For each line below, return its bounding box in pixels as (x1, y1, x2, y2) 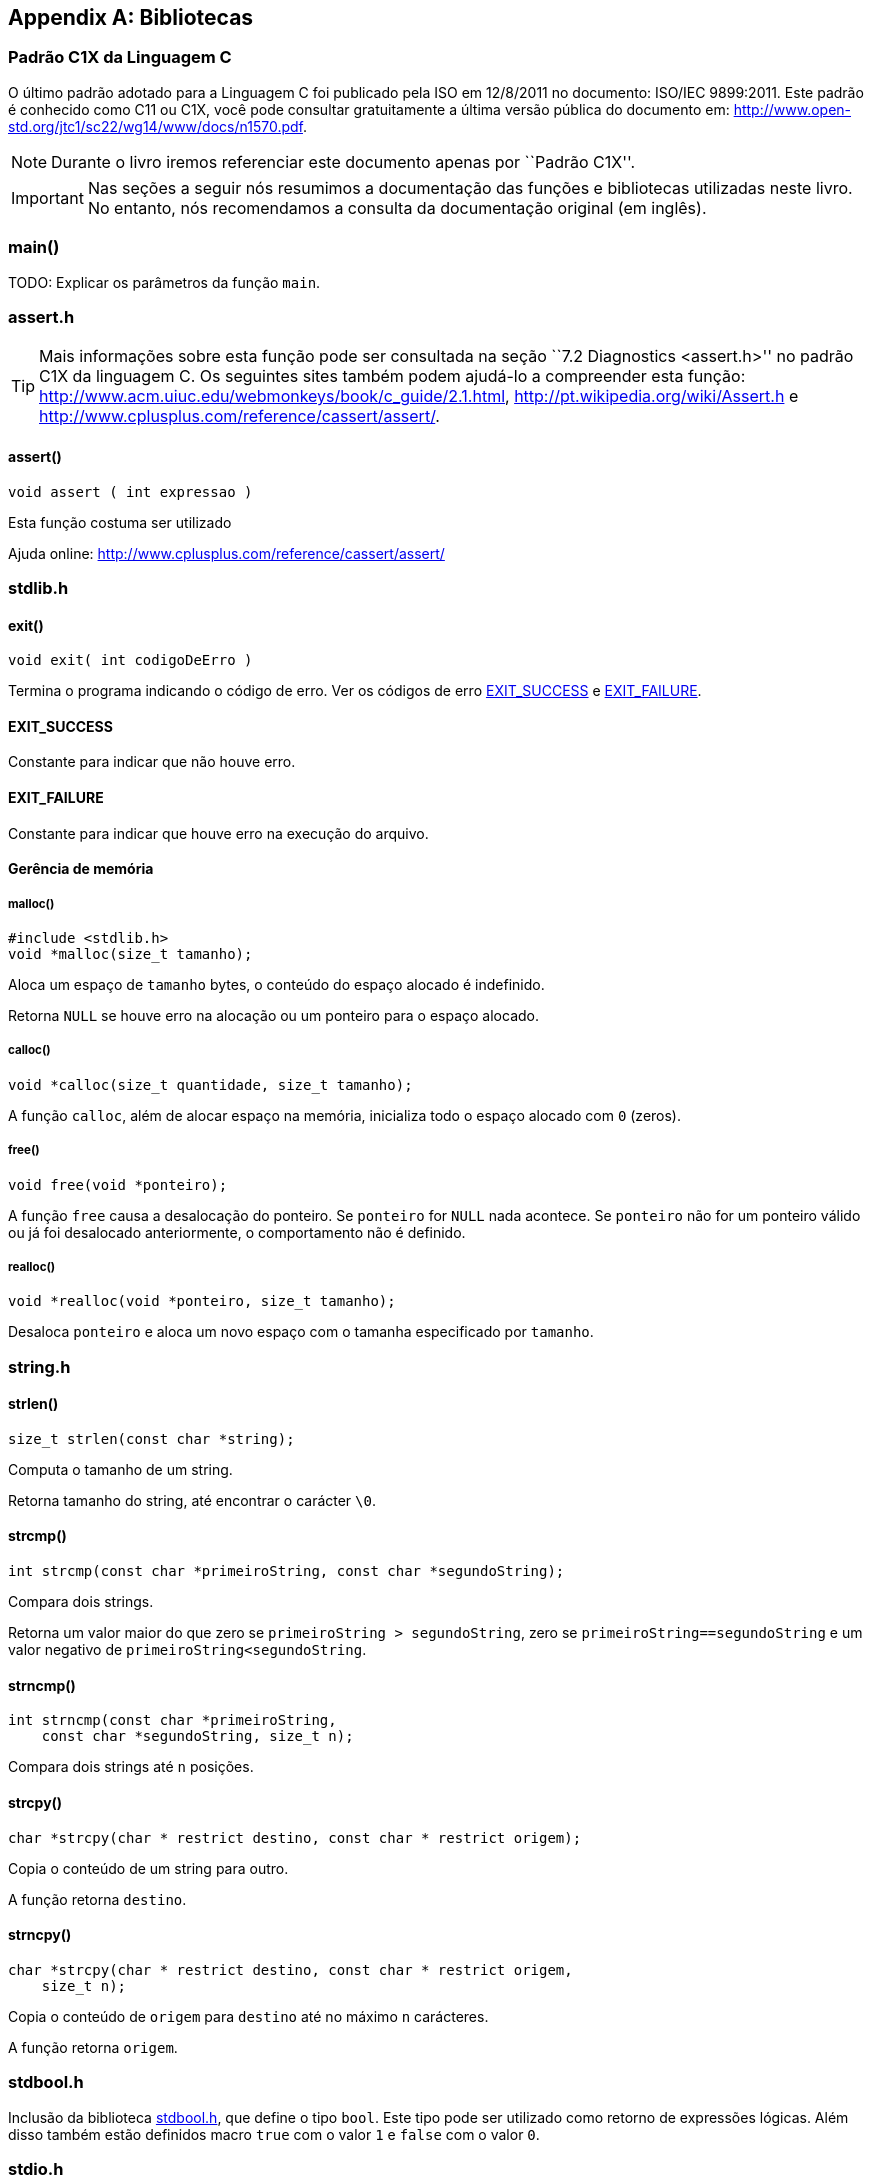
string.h (8, 1356, 71, 1377)
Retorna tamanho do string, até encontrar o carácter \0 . (8, 1491, 376, 1509)
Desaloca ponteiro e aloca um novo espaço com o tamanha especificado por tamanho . (8, 1323, 594, 1341)
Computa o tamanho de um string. (8, 1460, 233, 1478)
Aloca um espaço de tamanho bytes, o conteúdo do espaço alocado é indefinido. (8, 975, 545, 993)
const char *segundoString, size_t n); (41, 1728, 354, 1745)
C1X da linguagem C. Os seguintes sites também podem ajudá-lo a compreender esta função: (39, 366, 746, 387)
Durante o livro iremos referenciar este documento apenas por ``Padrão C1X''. (51, 151, 636, 172)
